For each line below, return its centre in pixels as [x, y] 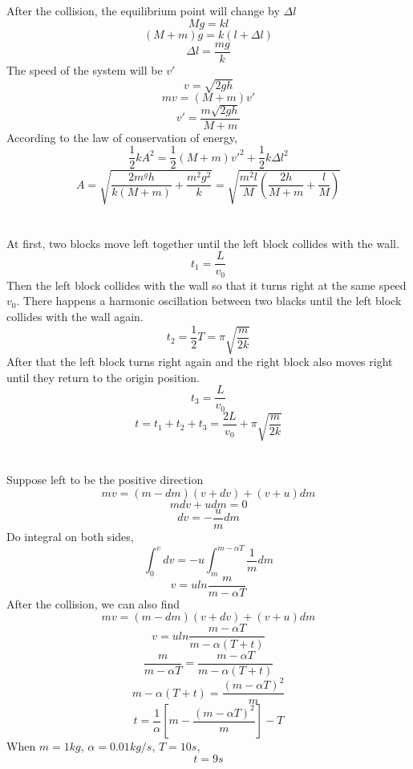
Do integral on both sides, [70, 536]
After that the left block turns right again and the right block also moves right [200, 361]
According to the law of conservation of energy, [122, 137]
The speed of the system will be [85, 69]
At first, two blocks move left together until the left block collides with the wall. [203, 243]
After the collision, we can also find [93, 603]
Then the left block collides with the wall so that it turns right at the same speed [206, 285]
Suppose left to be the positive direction [105, 480]
